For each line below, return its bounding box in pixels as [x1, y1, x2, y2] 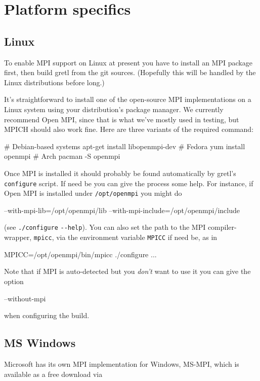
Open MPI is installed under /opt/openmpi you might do [4, 188, 182, 198]
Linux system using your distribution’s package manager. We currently [4, 103, 224, 114]
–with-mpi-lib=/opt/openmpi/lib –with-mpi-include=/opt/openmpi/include [4, 204, 240, 215]
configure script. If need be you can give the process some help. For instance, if [4, 178, 253, 188]
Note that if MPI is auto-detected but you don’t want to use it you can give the [4, 266, 251, 276]
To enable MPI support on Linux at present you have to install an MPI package [4, 57, 252, 67]
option [4, 275, 24, 286]
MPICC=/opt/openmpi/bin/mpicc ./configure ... [4, 249, 157, 259]
